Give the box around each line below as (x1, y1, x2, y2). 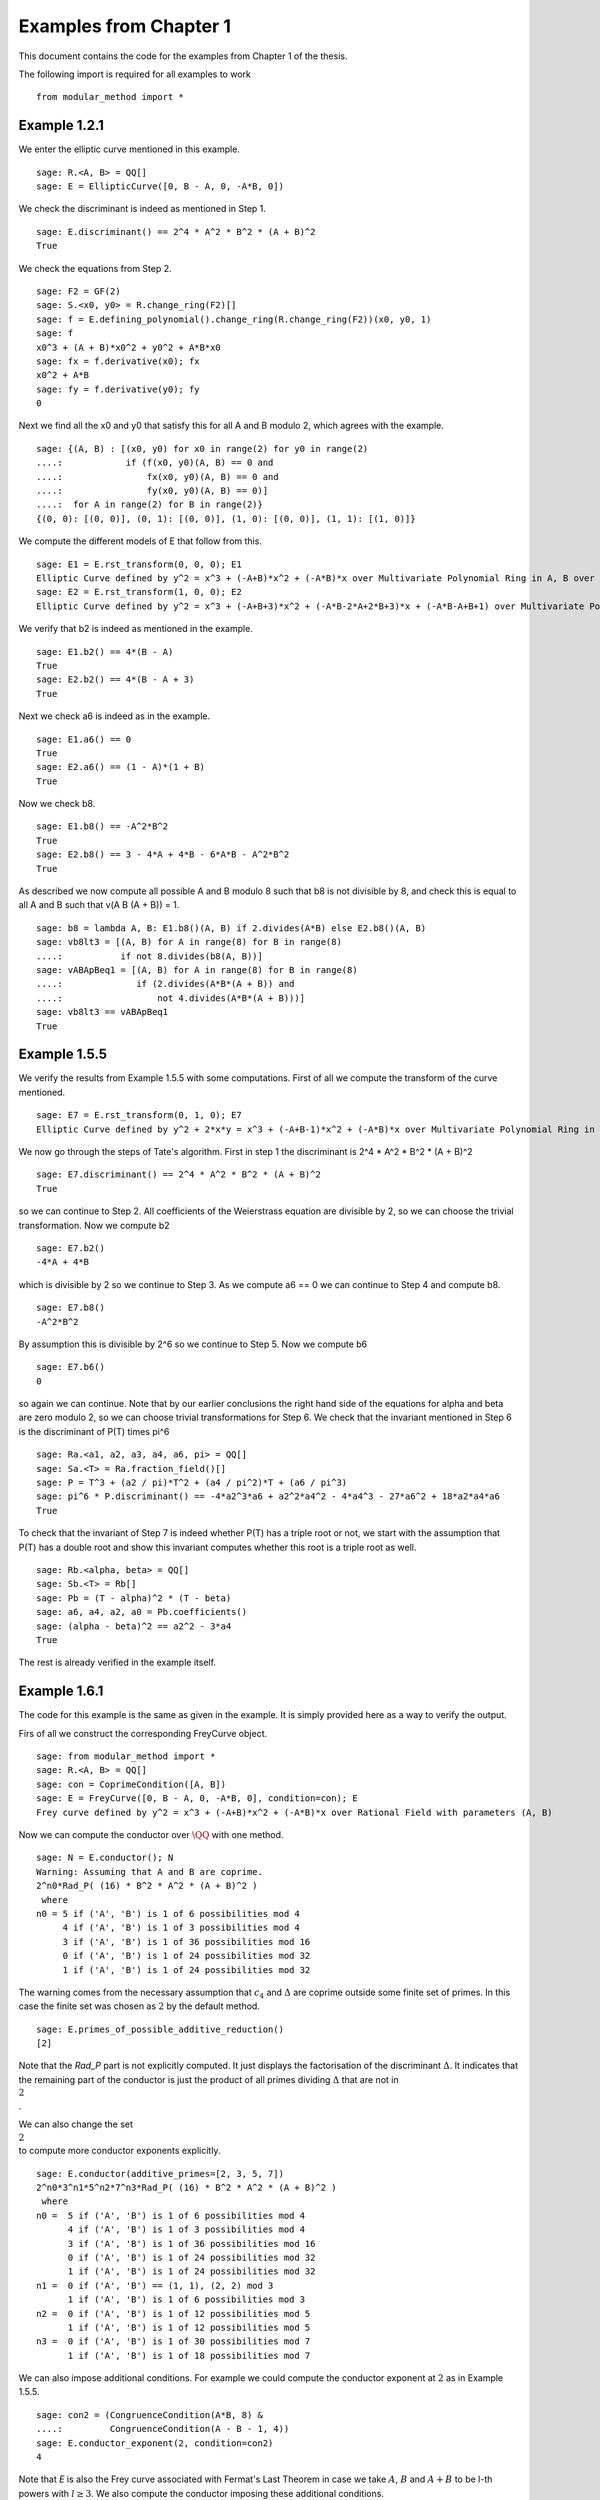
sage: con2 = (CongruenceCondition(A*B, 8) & (36, 2409, 264, 2420)
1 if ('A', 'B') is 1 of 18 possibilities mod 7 (67, 2350, 311, 2361)
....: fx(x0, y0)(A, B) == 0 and (36, 471, 279, 482)
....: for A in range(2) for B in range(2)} (36, 499, 264, 510)
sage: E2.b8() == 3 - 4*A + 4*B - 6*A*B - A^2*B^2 (36, 849, 290, 860)
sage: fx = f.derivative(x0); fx (36, 355, 200, 367)
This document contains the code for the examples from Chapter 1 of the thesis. (18, 50, 348, 62)
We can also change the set (18, 2118, 134, 2130)
